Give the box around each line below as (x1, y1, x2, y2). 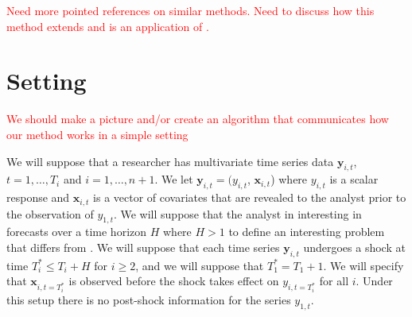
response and (6, 189, 70, 206)
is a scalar (329, 171, 379, 187)
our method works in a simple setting (6, 126, 189, 142)
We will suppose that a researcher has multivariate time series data (6, 153, 334, 169)
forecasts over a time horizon (6, 223, 147, 240)
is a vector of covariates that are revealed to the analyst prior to (93, 189, 406, 206)
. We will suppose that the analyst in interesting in (113, 205, 362, 222)
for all (319, 273, 349, 289)
